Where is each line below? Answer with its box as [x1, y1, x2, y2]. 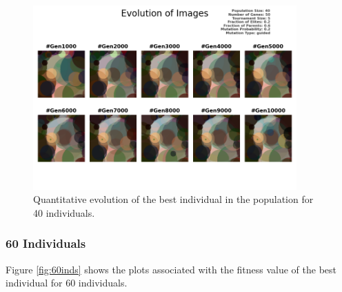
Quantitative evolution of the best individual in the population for [33, 192, 314, 206]
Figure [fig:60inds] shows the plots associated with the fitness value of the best [6, 262, 337, 276]
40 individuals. [33, 205, 95, 220]
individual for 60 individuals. [6, 275, 128, 290]
